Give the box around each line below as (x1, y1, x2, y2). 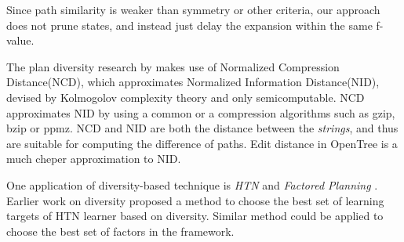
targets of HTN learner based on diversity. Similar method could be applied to (6, 208, 384, 224)
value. (6, 32, 35, 49)
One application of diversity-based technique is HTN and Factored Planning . (6, 176, 378, 193)
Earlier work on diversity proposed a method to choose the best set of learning (6, 192, 384, 208)
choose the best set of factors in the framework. (6, 222, 235, 239)
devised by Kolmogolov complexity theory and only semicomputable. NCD (6, 88, 365, 105)
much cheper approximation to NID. (6, 150, 181, 167)
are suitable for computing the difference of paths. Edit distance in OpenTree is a (6, 135, 398, 151)
